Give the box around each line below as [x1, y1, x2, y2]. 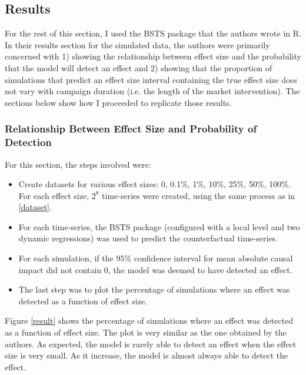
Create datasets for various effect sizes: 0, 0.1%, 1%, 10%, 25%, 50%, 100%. [18, 178, 291, 190]
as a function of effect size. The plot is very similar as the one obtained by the [5, 326, 287, 339]
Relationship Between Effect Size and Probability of [5, 121, 257, 136]
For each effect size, [18, 189, 89, 201]
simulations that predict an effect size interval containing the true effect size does [5, 73, 298, 85]
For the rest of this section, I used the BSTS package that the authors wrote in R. [5, 27, 301, 39]
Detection [5, 135, 52, 150]
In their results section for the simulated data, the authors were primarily [5, 38, 270, 51]
